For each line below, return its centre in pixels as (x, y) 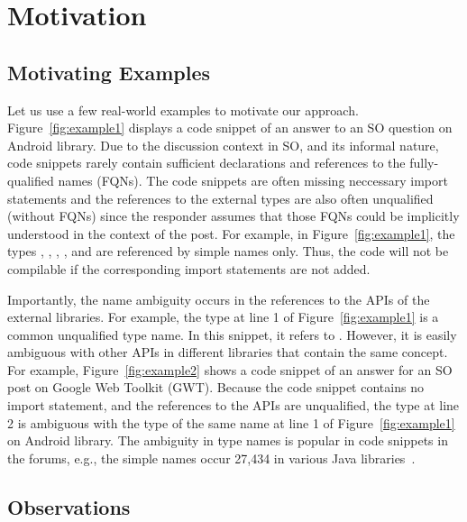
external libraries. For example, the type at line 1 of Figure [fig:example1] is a (223, 317)
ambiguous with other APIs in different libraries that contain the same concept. (228, 352)
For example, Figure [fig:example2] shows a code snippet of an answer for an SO (230, 369)
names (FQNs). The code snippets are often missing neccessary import (253, 180)
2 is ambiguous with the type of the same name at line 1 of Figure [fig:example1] (231, 422)
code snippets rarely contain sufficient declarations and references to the (206, 163)
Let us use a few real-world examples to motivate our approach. (183, 110)
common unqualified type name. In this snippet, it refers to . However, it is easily (232, 334)
